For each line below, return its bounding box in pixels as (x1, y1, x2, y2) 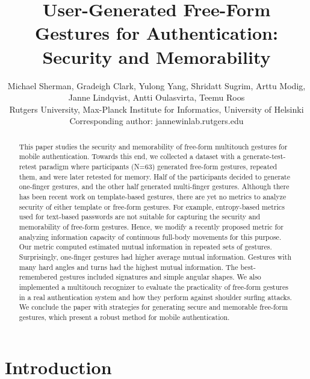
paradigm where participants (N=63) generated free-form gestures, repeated (39, 161, 277, 171)
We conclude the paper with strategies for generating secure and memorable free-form (19, 302, 288, 312)
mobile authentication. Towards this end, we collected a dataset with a (19, 151, 241, 161)
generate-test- (243, 151, 286, 161)
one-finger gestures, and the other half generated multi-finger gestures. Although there (19, 181, 290, 192)
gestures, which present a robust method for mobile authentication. (19, 312, 230, 322)
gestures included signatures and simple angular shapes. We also (60, 272, 261, 282)
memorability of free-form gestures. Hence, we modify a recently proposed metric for (19, 221, 284, 231)
